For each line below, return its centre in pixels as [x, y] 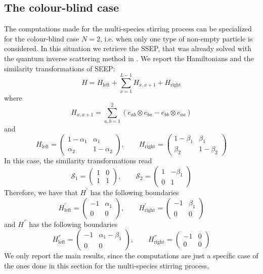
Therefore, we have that [41, 192]
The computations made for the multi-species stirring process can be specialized [128, 29]
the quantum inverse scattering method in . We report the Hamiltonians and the [129, 58]
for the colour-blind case [42, 38]
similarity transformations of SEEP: [60, 68]
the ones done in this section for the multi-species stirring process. [107, 265]
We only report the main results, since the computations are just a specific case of [131, 256]
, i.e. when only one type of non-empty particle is [176, 38]
